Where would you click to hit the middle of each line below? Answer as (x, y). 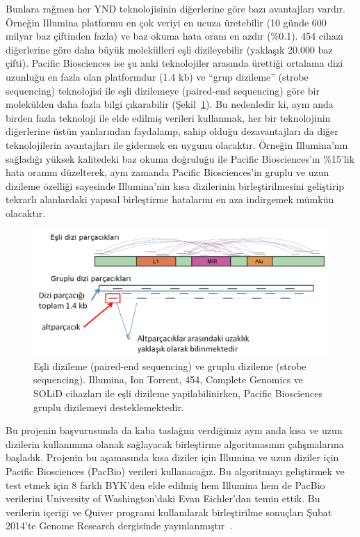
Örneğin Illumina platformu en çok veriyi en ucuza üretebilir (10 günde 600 (166, 22)
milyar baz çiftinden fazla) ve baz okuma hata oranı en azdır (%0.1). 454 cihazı (174, 36)
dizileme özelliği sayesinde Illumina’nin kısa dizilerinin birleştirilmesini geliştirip (175, 185)
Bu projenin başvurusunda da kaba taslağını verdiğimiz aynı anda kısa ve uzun (174, 430)
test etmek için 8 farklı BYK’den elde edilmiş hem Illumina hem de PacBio (165, 484)
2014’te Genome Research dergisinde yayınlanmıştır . (119, 526)
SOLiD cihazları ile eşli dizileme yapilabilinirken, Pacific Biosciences (178, 393)
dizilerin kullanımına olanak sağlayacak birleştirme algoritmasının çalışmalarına (175, 443)
